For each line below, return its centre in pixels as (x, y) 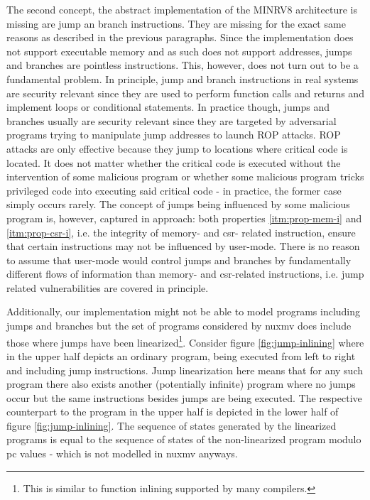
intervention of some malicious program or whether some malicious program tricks (185, 176)
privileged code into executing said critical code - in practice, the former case (174, 190)
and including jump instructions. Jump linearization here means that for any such (185, 370)
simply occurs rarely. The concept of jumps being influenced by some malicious (178, 204)
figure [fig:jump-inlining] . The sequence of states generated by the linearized (172, 425)
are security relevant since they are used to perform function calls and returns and (185, 93)
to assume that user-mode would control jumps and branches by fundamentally (179, 260)
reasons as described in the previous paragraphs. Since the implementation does (180, 37)
